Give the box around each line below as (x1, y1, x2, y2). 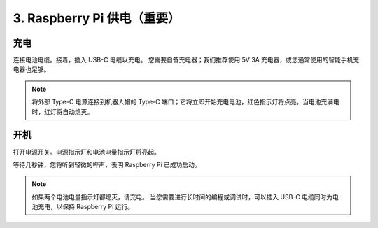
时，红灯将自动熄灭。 (31, 107, 94, 115)
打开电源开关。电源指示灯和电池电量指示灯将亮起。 (13, 148, 160, 156)
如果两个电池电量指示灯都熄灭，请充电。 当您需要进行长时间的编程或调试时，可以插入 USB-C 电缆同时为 (31, 192, 333, 201)
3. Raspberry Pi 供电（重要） (13, 10, 181, 26)
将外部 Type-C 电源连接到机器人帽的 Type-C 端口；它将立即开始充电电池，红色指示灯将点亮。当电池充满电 (31, 98, 339, 106)
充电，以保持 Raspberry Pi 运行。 (37, 203, 134, 211)
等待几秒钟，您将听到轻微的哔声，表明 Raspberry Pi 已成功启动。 (13, 160, 201, 169)
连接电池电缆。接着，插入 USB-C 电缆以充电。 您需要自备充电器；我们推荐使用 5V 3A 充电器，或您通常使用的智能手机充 (13, 56, 360, 64)
